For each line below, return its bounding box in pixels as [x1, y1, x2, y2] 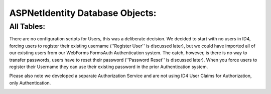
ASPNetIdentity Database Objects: [9, 7, 157, 18]
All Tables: [9, 22, 45, 31]
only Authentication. [9, 80, 51, 86]
